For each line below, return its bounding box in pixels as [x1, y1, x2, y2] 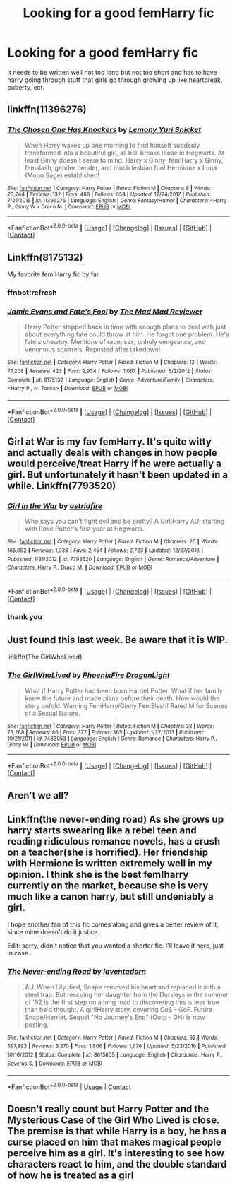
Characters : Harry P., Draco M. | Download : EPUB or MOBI [7, 564, 152, 572]
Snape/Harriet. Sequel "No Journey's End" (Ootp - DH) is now [24, 1013, 206, 1021]
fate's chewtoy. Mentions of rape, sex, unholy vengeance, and [24, 338, 206, 346]
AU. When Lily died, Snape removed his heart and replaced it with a [24, 982, 221, 991]
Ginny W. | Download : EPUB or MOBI [7, 741, 97, 748]
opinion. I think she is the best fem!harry [7, 869, 189, 881]
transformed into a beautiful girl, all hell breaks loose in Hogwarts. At [24, 148, 224, 157]
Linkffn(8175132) [7, 251, 83, 263]
